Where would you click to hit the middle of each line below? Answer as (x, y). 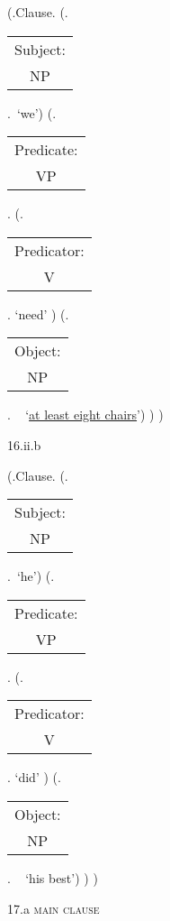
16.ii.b (24, 444)
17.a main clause (54, 908)
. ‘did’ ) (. (34, 777)
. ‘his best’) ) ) (53, 877)
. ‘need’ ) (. (38, 313)
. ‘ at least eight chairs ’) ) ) (85, 414)
